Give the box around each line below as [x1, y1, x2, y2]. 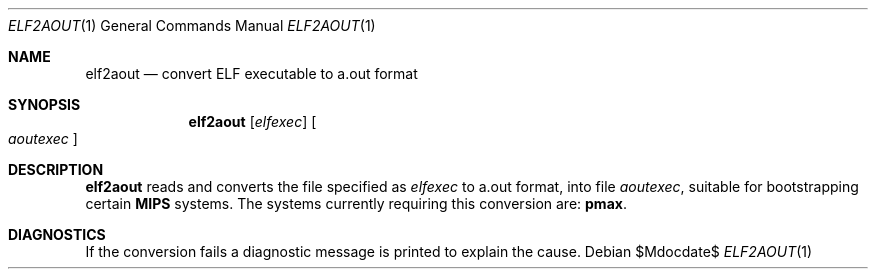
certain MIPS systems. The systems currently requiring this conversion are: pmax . [85, 195, 627, 212]
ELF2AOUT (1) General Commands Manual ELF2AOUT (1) [8, 17, 376, 34]
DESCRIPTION [8, 161, 104, 178]
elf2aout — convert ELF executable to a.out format [85, 65, 418, 82]
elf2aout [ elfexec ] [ [188, 113, 317, 130]
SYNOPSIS [8, 96, 81, 113]
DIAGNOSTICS [8, 226, 106, 243]
